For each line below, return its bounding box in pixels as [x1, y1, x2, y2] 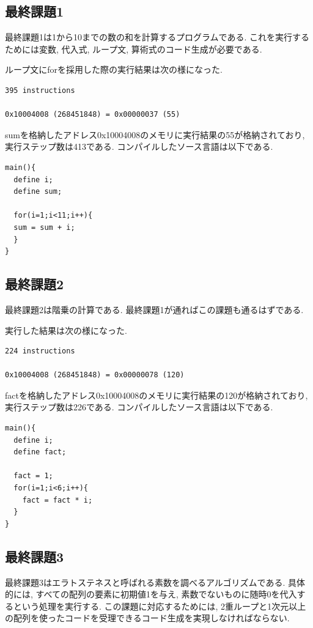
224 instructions [5, 347, 75, 356]
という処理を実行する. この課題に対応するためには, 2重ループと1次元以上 [13, 599, 306, 612]
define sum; [13, 187, 62, 196]
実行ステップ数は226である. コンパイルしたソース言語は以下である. [5, 401, 273, 413]
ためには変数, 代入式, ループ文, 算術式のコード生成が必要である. [5, 42, 262, 55]
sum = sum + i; [13, 223, 75, 232]
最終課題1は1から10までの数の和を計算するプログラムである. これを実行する [5, 31, 309, 43]
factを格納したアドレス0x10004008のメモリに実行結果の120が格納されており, [5, 388, 308, 401]
